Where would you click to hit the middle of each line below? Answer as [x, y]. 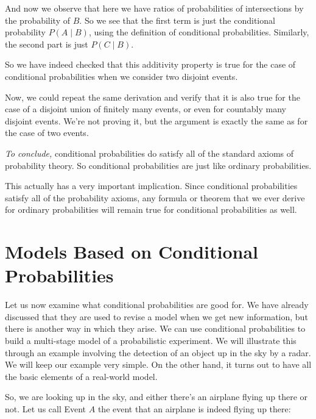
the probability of [38, 20]
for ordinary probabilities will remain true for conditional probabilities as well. [151, 210]
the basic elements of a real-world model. [81, 376]
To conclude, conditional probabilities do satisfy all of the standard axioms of [149, 153]
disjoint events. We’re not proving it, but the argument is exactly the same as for [156, 120]
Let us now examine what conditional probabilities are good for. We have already [157, 305]
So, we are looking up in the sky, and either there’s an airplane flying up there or [156, 397]
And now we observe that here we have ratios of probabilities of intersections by [154, 8]
